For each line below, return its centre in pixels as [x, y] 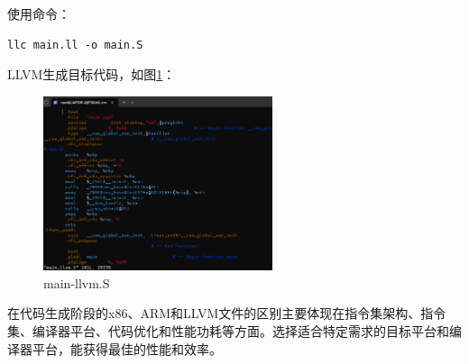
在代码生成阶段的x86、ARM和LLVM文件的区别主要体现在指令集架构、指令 [227, 313]
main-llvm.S [77, 282]
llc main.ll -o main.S [75, 45]
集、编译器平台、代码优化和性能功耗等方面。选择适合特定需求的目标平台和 [228, 331]
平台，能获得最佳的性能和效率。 [127, 348]
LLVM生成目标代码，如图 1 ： [92, 74]
